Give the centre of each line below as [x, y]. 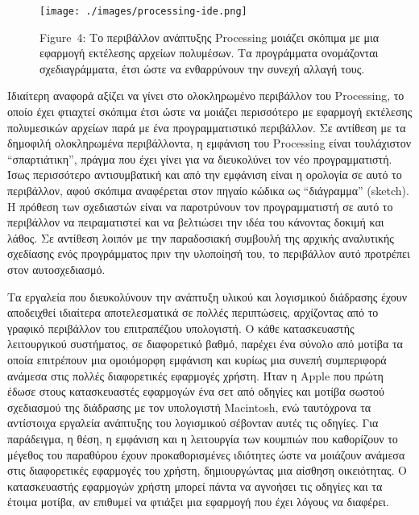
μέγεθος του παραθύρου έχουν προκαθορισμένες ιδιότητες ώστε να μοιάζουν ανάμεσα [206, 454]
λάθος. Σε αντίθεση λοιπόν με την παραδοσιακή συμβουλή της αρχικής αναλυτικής [201, 237]
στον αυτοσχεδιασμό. [56, 269]
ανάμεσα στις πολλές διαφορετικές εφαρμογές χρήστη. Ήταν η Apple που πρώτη [195, 375]
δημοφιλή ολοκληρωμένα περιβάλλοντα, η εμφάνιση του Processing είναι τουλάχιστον [209, 143]
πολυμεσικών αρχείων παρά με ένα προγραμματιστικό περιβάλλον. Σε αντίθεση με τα [207, 127]
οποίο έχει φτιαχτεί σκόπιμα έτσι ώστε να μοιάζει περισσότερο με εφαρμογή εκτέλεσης [210, 112]
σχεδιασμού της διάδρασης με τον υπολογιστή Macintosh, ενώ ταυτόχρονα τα [189, 407]
